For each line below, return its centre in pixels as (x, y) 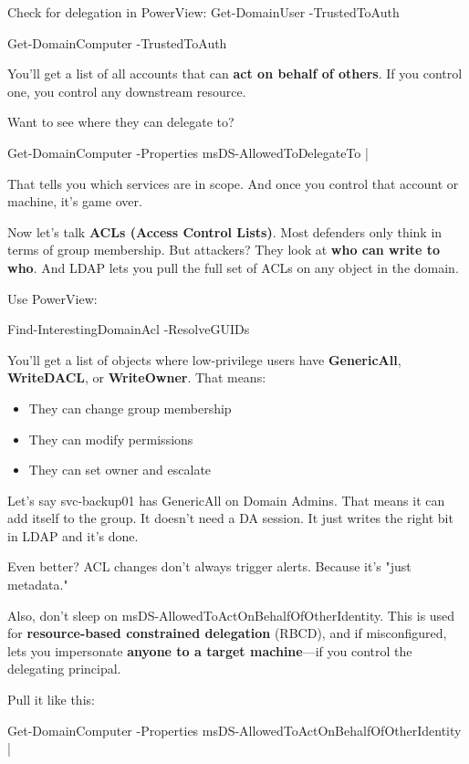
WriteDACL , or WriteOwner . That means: (137, 377)
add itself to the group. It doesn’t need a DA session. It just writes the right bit (230, 518)
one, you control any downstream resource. (127, 91)
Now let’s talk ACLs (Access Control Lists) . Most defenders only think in (225, 231)
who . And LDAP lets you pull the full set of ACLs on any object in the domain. (233, 267)
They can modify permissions (111, 439)
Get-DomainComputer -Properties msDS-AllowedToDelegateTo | (188, 152)
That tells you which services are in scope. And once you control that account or (233, 183)
